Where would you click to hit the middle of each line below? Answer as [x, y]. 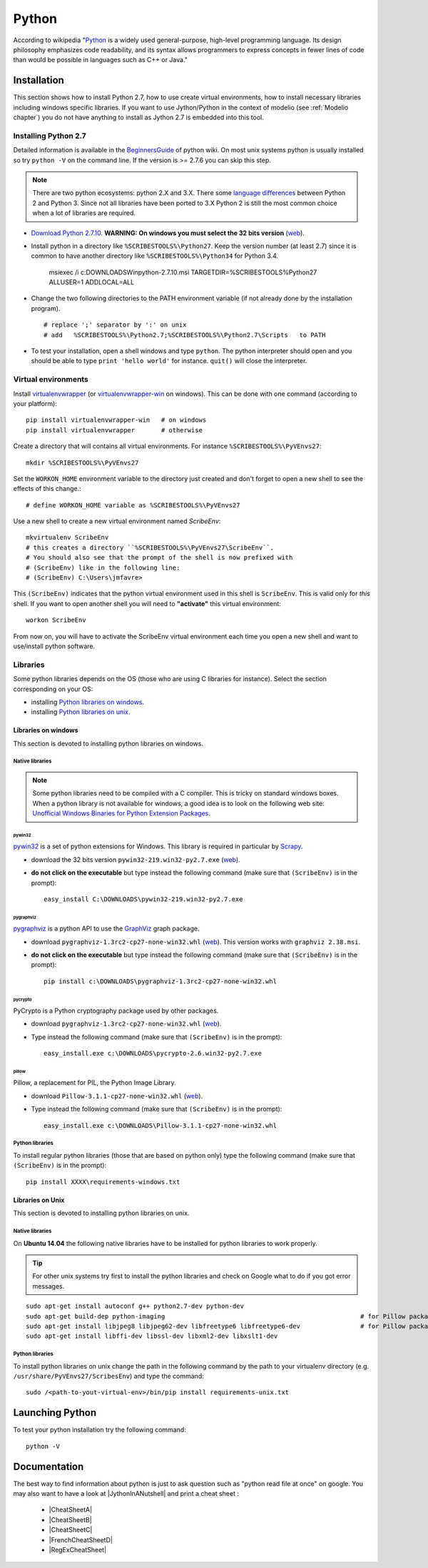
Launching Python [55, 1413]
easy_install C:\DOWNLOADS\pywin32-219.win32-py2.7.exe [143, 899]
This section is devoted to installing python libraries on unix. [101, 1213]
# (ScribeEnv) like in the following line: [103, 567]
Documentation [49, 1466]
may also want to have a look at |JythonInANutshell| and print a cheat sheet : [126, 1494]
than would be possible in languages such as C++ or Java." [101, 60]
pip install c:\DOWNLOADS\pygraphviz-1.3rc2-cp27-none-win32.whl [160, 981]
